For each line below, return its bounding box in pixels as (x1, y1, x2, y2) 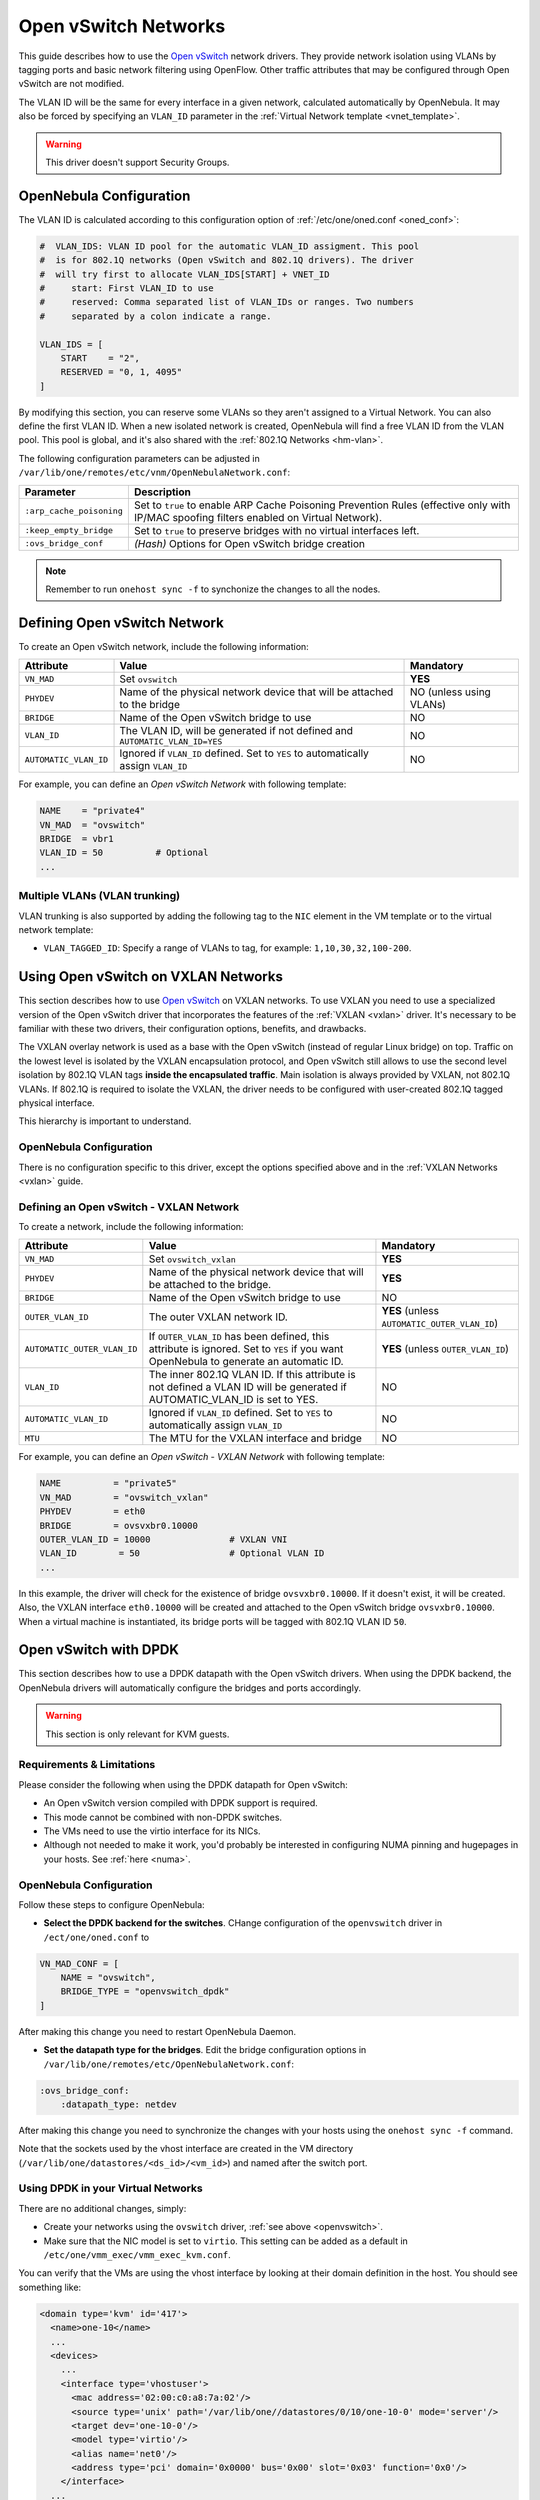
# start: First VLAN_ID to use (39, 282, 214, 294)
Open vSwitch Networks (18, 15, 226, 37)
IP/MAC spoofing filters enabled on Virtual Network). (133, 510, 383, 524)
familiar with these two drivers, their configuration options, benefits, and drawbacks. (18, 1023, 367, 1035)
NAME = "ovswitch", (60, 1972, 157, 1984)
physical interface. (18, 1097, 95, 1109)
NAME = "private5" (39, 1478, 177, 1489)
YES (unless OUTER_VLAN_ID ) (381, 1342, 510, 1356)
